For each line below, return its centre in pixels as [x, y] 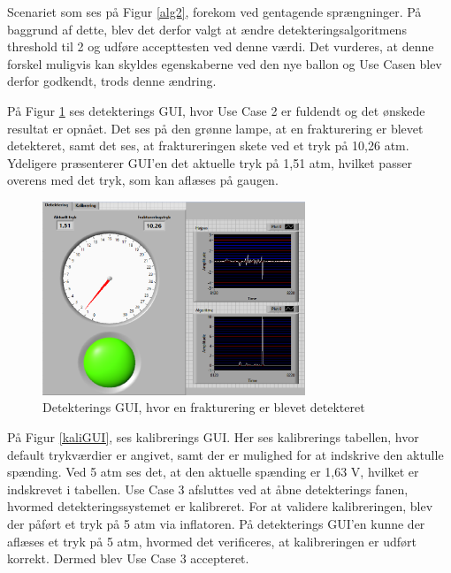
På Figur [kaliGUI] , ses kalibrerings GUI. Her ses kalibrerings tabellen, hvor [213, 436]
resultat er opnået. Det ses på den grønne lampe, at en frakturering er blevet [215, 128]
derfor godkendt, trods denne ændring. [112, 81]
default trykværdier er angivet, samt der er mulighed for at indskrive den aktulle [225, 454]
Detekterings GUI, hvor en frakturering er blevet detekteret [204, 407]
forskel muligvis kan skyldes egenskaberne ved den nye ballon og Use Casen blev [225, 63]
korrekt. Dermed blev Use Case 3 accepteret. [128, 558]
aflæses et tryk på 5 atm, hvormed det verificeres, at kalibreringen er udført [212, 541]
